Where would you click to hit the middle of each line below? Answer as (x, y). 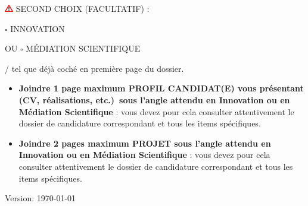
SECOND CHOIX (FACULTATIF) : (83, 8)
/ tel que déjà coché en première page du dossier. (94, 68)
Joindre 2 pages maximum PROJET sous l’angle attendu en (145, 143)
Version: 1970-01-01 (41, 198)
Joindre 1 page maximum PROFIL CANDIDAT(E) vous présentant (161, 88)
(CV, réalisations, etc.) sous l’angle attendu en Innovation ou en (154, 99)
